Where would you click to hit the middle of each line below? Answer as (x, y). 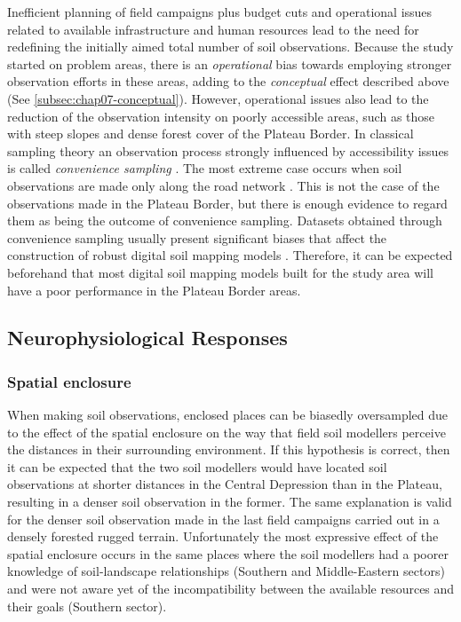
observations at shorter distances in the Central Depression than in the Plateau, (225, 484)
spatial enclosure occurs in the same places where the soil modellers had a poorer (228, 553)
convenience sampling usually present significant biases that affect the (197, 237)
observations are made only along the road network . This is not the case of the (223, 185)
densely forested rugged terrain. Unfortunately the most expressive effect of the (223, 536)
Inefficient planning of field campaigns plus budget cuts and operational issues (220, 12)
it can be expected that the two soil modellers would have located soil (197, 466)
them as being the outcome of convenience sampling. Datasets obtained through (225, 220)
